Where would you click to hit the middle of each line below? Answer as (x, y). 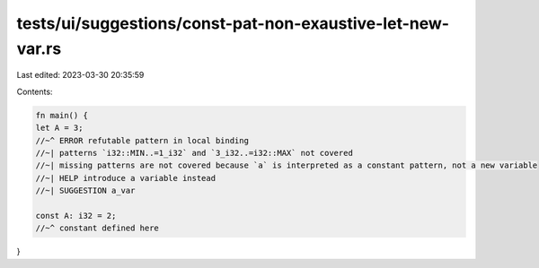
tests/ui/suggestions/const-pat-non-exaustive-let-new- (233, 23)
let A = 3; (59, 128)
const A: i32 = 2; (76, 216)
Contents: (35, 91)
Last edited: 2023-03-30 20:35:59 (80, 75)
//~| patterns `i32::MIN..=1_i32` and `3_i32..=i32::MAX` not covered (194, 153)
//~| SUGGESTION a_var (85, 191)
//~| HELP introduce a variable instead (125, 178)
